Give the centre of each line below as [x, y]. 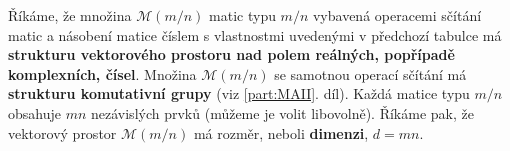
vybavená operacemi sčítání [397, 15]
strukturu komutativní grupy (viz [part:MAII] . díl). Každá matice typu [239, 93]
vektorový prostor [62, 132]
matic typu [242, 15]
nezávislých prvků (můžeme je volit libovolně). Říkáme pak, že [282, 112]
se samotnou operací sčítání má [370, 73]
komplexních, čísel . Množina [102, 73]
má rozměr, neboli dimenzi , [281, 132]
